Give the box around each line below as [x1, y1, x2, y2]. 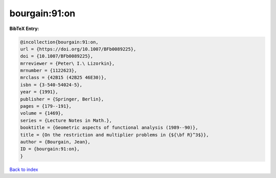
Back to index [9, 166, 38, 172]
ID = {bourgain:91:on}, [20, 146, 80, 152]
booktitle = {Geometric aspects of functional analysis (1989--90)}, [20, 125, 198, 131]
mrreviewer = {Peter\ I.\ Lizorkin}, [20, 60, 115, 66]
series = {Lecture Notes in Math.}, [20, 117, 112, 123]
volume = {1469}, [20, 110, 64, 116]
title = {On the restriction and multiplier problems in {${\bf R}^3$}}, [20, 132, 209, 138]
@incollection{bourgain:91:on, [20, 39, 99, 45]
